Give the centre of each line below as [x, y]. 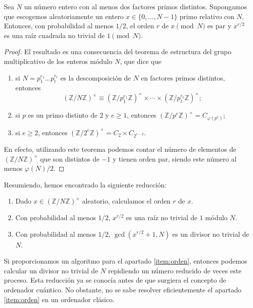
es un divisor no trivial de [211, 234]
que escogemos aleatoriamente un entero [64, 16]
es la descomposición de [96, 77]
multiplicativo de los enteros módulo [58, 61]
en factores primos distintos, [183, 77]
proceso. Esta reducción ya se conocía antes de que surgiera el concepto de [115, 280]
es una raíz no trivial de [162, 217]
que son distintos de [70, 158]
